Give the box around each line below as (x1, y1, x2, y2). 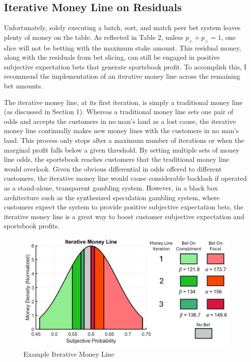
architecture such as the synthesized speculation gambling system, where (4, 192, 220, 202)
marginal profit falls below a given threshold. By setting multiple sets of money (4, 144, 240, 155)
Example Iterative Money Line (23, 348, 115, 359)
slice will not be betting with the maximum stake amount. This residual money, (4, 42, 241, 52)
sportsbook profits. (4, 221, 60, 231)
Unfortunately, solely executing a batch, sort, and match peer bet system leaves (4, 22, 241, 33)
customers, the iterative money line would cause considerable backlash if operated (4, 173, 247, 183)
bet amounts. (4, 80, 43, 90)
